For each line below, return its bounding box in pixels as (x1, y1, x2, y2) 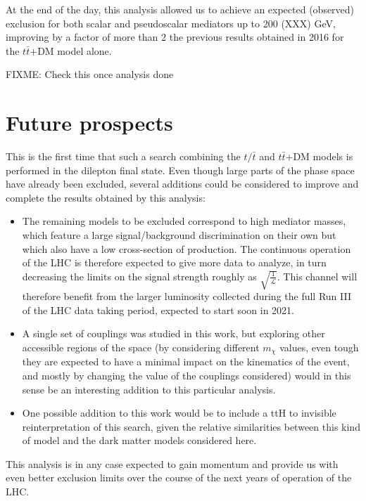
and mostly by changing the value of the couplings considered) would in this (22, 367, 351, 382)
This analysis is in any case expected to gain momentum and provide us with (6, 456, 339, 471)
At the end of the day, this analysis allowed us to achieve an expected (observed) (6, 2, 355, 16)
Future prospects (6, 108, 173, 137)
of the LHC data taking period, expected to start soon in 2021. (22, 302, 295, 317)
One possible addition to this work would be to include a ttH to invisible (22, 405, 336, 420)
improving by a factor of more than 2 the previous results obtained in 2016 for (6, 30, 344, 44)
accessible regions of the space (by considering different (22, 339, 260, 354)
